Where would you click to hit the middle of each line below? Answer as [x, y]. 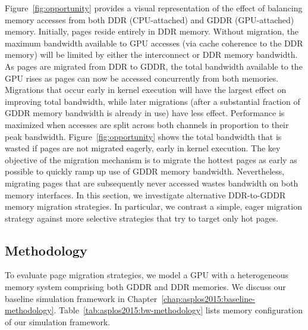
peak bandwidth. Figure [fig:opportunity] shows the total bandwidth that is [143, 136]
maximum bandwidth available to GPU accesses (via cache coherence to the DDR [154, 43]
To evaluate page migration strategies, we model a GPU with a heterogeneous [147, 275]
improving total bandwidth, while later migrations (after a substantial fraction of [153, 101]
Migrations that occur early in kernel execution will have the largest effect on [146, 90]
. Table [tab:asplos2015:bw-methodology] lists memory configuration [178, 310]
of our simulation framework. [58, 321]
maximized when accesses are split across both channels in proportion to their [147, 124]
